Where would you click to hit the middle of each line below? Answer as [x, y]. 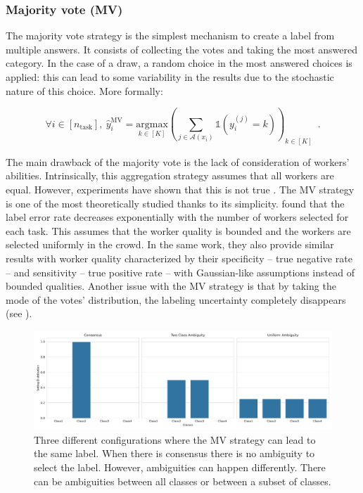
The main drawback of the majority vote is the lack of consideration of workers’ [178, 161]
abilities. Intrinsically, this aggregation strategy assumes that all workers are [170, 175]
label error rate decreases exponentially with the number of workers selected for [177, 217]
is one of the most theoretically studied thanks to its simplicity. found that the [175, 203]
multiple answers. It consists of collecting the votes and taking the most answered [181, 49]
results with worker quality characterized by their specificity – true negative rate [179, 258]
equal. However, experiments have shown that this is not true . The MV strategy [180, 190]
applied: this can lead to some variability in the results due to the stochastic [170, 77]
